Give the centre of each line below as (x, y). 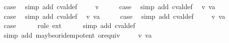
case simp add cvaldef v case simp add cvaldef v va (109, 6)
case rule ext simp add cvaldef (69, 25)
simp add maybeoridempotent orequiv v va (78, 35)
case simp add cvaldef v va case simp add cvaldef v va (114, 16)
